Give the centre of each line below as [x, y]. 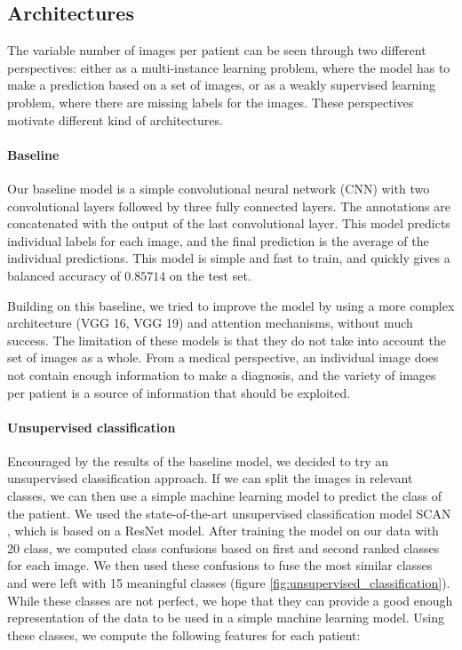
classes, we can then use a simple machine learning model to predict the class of [224, 496]
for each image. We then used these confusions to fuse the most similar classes [220, 565]
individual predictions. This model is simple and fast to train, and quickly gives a [229, 258]
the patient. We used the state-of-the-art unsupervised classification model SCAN [229, 513]
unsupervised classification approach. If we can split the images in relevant [210, 478]
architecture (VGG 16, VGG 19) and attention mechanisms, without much [210, 323]
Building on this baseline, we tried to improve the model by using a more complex [231, 305]
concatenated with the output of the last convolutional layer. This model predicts [229, 223]
